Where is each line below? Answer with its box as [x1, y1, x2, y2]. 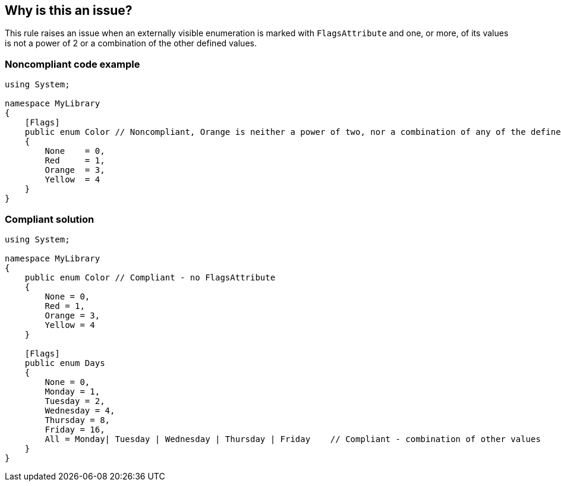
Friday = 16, [45, 424, 105, 434]
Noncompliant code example [5, 58, 140, 70]
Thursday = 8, [45, 415, 111, 425]
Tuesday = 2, [45, 396, 105, 406]
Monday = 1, [45, 386, 100, 396]
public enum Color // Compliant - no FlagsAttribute [24, 272, 276, 282]
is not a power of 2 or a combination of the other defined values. [5, 38, 257, 49]
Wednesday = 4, [45, 405, 115, 415]
